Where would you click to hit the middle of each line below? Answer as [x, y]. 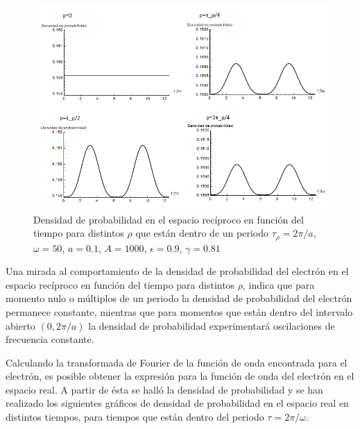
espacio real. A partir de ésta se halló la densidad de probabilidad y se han [164, 389]
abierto [20, 325]
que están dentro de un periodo [202, 233]
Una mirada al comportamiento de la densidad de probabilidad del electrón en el [177, 271]
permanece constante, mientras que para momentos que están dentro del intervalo [179, 311]
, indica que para [279, 284]
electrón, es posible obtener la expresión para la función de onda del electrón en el [180, 376]
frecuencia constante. [50, 339]
